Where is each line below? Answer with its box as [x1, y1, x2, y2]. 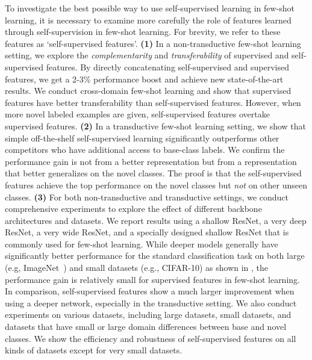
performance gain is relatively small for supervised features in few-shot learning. [5, 273, 300, 285]
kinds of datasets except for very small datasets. [5, 344, 183, 356]
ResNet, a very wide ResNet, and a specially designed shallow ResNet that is [5, 226, 289, 238]
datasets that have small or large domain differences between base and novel [5, 320, 287, 333]
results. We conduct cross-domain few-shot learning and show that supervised [5, 84, 292, 97]
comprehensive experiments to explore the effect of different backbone [5, 202, 262, 215]
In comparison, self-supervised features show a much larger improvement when [5, 285, 295, 297]
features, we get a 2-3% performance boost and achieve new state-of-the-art [5, 72, 284, 85]
